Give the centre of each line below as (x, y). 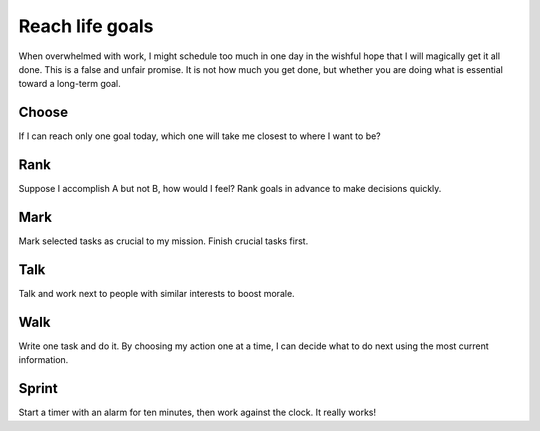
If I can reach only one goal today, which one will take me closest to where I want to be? (200, 136)
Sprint (38, 388)
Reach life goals (86, 26)
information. (43, 360)
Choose (43, 112)
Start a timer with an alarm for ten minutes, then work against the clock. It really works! (197, 412)
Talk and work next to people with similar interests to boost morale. (156, 293)
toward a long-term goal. (70, 84)
